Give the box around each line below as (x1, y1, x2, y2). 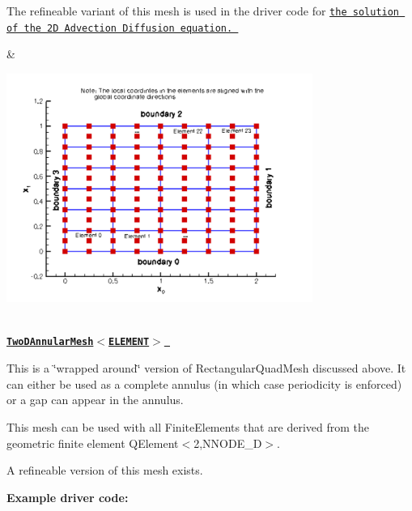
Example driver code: (6, 488, 129, 505)
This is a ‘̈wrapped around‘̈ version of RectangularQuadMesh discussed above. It (6, 360, 406, 377)
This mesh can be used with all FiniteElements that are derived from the (6, 418, 370, 435)
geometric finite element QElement (6, 434, 179, 451)
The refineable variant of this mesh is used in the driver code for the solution (6, 2, 400, 19)
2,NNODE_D (193, 434, 262, 451)
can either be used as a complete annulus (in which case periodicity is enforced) (6, 375, 402, 392)
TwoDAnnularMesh (6, 336, 94, 348)
